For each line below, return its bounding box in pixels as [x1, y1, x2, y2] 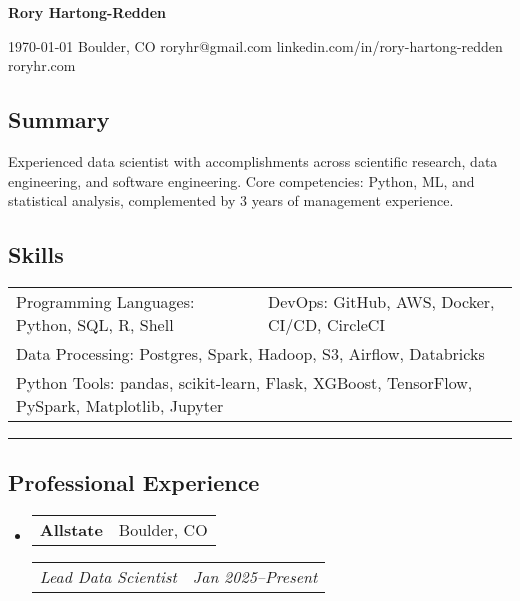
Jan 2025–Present [192, 565, 318, 589]
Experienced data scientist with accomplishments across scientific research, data [8, 150, 498, 171]
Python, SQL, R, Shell [16, 312, 174, 336]
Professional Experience [8, 467, 260, 498]
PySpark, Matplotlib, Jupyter [16, 393, 224, 417]
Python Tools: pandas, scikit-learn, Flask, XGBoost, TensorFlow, [16, 370, 473, 394]
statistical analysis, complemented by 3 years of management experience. [8, 190, 454, 211]
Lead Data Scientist [39, 565, 177, 589]
